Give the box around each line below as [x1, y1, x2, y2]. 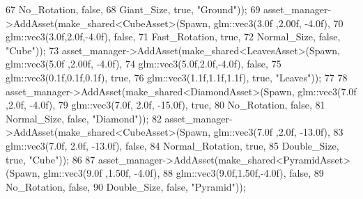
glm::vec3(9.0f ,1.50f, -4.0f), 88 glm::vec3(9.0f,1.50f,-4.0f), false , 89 [43, 166, 324, 180]
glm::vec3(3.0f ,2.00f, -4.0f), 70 [213, 15, 343, 30]
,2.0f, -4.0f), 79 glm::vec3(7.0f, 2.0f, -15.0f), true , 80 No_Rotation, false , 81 [6, 97, 325, 112]
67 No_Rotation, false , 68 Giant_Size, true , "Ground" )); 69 [6, 2, 261, 16]
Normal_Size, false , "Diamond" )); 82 [6, 111, 162, 125]
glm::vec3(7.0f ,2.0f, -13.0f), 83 [213, 125, 343, 139]
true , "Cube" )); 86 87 [6, 152, 95, 166]
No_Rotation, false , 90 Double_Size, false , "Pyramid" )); [6, 179, 246, 193]
